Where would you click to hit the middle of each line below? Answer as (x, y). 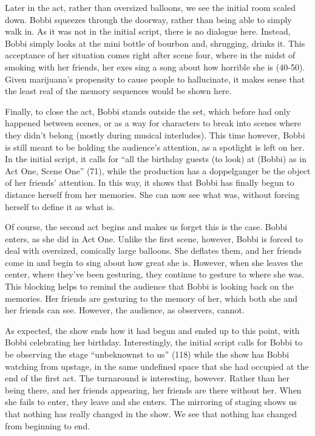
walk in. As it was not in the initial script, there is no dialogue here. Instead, (148, 31)
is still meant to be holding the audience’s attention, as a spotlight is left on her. (155, 147)
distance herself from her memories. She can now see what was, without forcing (152, 194)
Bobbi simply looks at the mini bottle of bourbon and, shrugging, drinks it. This (155, 43)
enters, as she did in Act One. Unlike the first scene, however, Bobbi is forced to (154, 238)
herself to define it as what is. (60, 206)
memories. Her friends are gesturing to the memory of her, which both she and (151, 298)
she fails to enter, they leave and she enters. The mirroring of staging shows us (151, 402)
